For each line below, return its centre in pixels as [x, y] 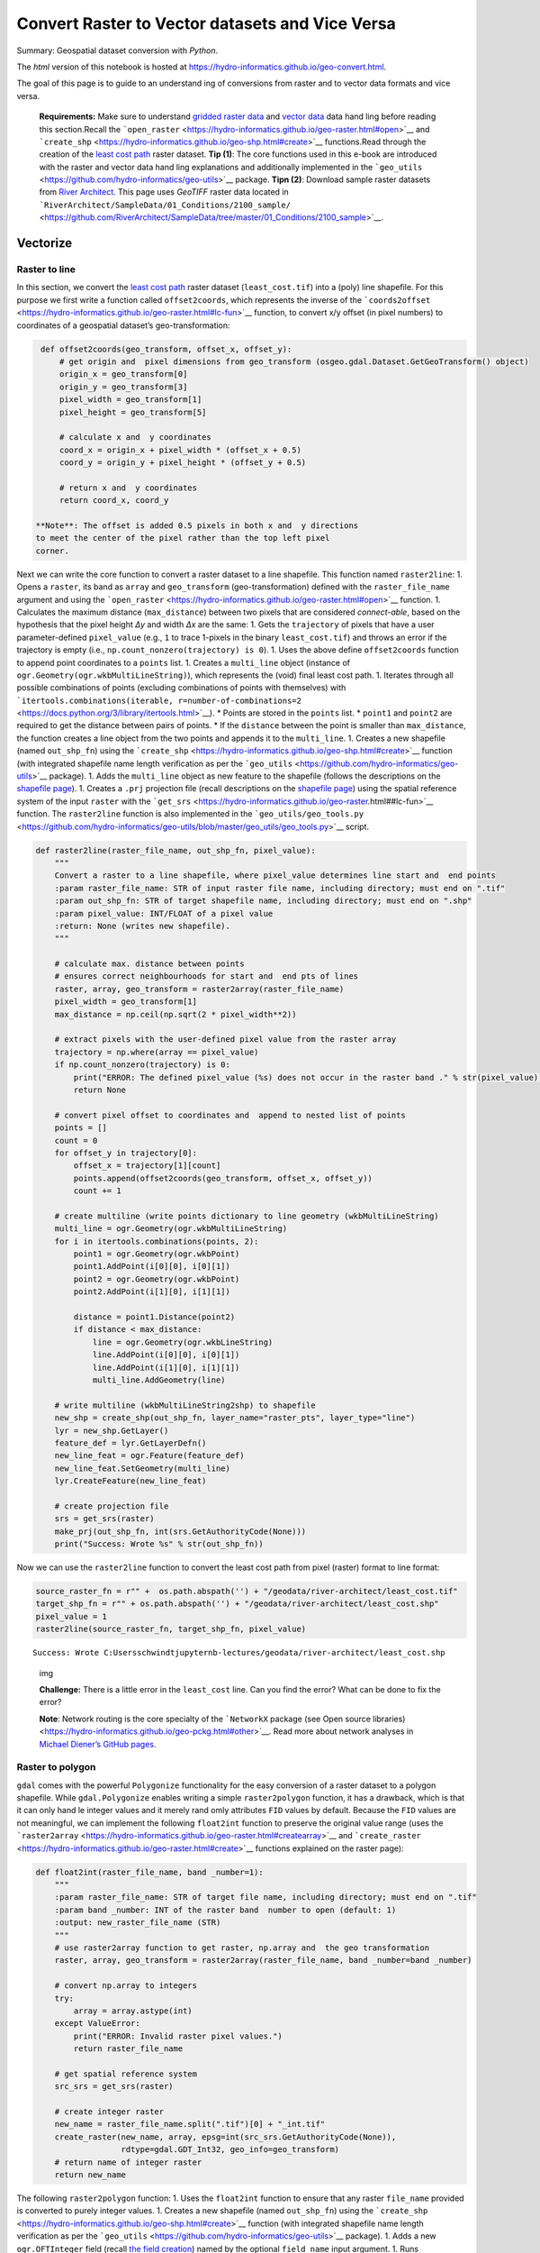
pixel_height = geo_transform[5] [133, 412]
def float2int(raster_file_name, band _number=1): [150, 1872]
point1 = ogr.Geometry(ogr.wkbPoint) [157, 1254]
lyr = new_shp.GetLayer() [112, 1430]
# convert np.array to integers [126, 1986]
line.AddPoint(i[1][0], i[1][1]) [166, 1367]
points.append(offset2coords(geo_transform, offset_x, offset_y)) [223, 1178]
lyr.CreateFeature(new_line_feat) [130, 1481]
